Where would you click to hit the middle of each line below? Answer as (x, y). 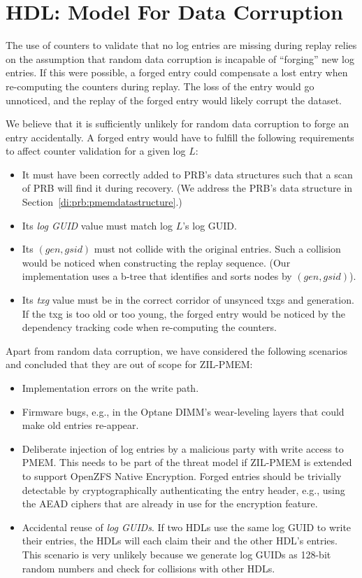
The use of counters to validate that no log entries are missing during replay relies (181, 45)
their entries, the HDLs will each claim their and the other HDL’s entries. (180, 541)
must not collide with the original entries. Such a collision (217, 249)
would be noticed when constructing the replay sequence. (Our (156, 262)
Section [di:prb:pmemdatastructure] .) (102, 202)
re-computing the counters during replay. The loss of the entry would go (160, 86)
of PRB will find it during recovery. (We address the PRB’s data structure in (187, 188)
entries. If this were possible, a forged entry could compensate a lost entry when (177, 72)
